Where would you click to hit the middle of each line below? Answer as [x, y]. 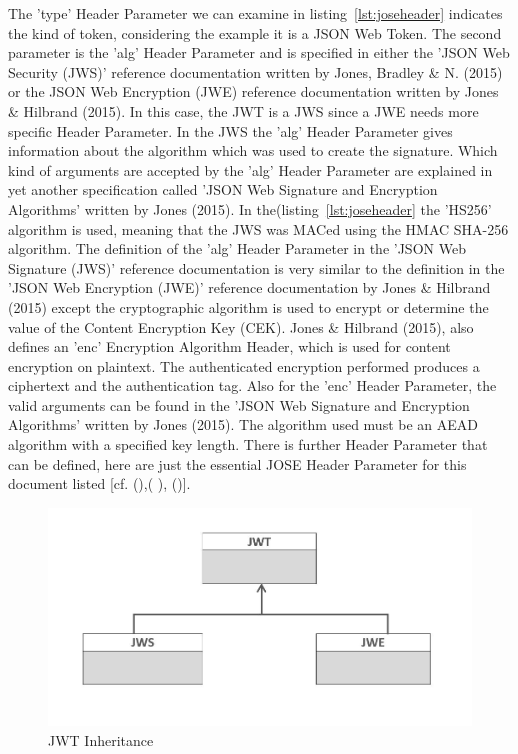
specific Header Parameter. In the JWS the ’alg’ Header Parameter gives [230, 130]
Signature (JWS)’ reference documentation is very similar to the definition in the [256, 267]
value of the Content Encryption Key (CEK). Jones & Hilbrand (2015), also [241, 326]
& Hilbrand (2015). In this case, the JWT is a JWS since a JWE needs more [243, 110]
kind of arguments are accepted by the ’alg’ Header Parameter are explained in [250, 169]
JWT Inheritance [101, 739]
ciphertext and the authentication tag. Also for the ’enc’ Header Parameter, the [252, 385]
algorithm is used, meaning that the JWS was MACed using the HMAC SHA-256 [258, 228]
